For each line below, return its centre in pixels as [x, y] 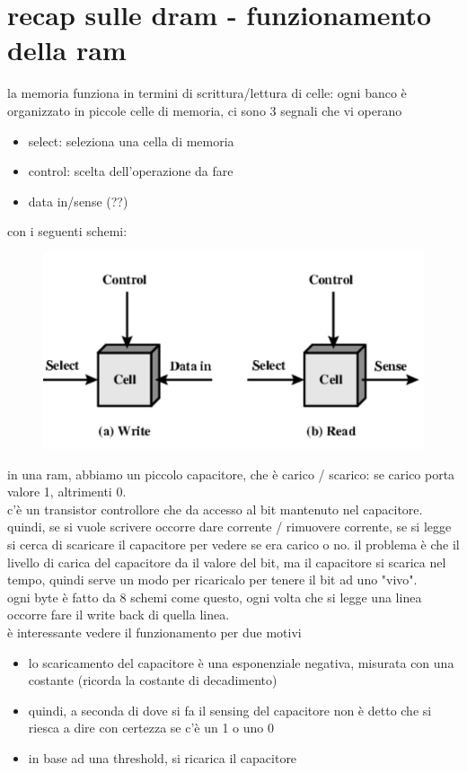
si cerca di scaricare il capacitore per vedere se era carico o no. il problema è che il [233, 545]
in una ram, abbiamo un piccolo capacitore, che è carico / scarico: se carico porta [231, 474]
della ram [67, 50]
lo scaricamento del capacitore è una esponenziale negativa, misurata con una [241, 662]
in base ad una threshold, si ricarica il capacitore [163, 757]
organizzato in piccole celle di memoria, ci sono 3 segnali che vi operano [205, 110]
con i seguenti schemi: [67, 231]
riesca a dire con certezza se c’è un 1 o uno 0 [151, 728]
